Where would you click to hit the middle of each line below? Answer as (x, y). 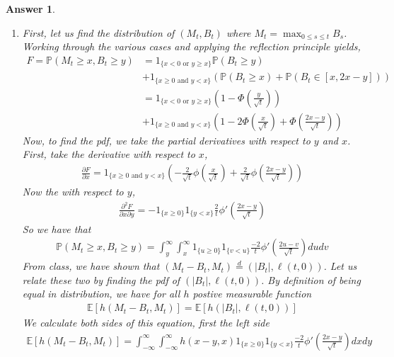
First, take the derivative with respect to (109, 154)
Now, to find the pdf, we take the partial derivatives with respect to (166, 140)
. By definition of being (311, 279)
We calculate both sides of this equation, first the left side (146, 323)
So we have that (57, 228)
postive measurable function (252, 294)
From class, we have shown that (91, 266)
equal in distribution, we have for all (101, 294)
